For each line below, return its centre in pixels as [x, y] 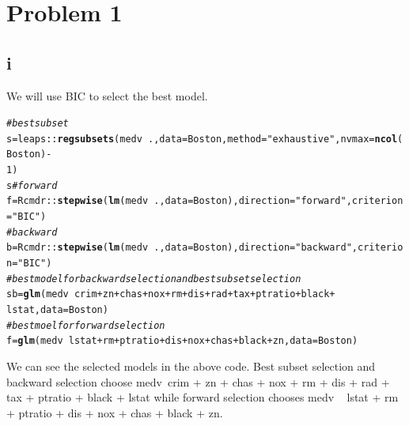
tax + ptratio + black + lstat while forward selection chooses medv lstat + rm [203, 397]
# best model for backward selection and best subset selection [154, 279]
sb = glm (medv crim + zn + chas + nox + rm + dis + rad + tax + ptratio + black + [171, 294]
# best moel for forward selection [86, 325]
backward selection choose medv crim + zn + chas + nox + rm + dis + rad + [198, 381]
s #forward [32, 185]
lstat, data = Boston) [57, 310]
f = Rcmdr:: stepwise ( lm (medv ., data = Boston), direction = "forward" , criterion [205, 201]
